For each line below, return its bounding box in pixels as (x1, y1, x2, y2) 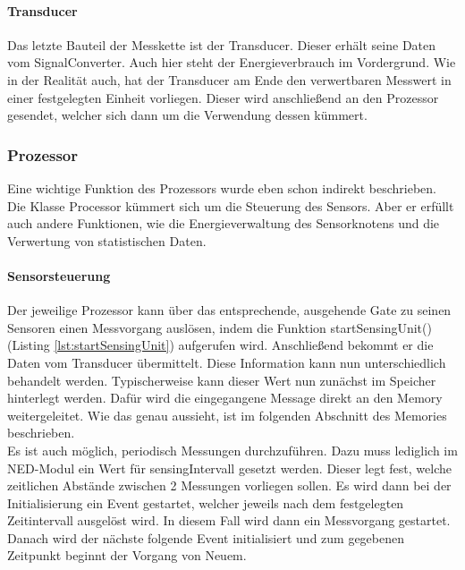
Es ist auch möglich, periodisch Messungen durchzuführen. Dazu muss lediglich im (7, 440, 458, 459)
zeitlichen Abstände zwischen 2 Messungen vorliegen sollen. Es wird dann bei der (7, 476, 452, 495)
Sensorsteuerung (7, 266, 111, 285)
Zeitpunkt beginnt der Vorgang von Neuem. (7, 546, 247, 565)
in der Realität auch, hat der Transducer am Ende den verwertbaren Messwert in (7, 70, 452, 89)
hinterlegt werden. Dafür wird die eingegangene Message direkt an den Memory (7, 388, 443, 407)
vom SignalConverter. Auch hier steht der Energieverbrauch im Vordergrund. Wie (7, 53, 456, 72)
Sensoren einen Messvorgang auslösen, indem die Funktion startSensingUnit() (7, 318, 432, 336)
